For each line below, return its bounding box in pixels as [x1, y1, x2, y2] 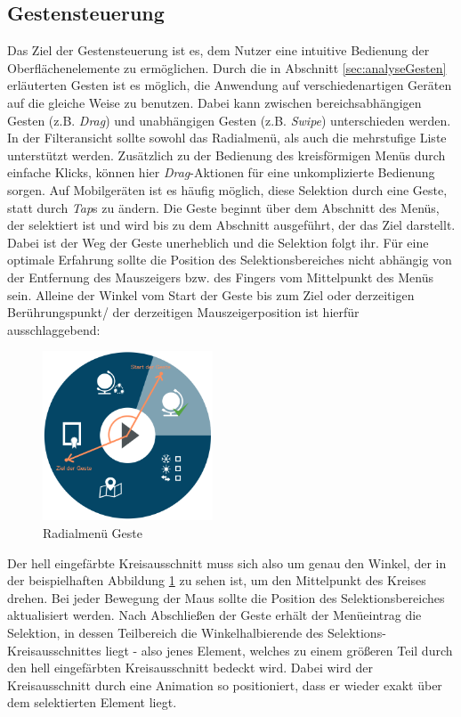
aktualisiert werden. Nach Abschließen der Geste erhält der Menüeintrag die [7, 606, 422, 624]
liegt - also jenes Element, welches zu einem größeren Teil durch [105, 640, 453, 659]
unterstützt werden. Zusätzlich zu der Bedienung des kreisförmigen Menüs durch [7, 145, 446, 164]
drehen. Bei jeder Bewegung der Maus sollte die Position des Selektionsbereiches [7, 588, 445, 607]
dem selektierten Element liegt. [7, 693, 177, 712]
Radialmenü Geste [43, 524, 142, 542]
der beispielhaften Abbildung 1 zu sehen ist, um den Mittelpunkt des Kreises [7, 571, 426, 590]
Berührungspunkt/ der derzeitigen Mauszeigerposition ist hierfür [7, 303, 360, 322]
